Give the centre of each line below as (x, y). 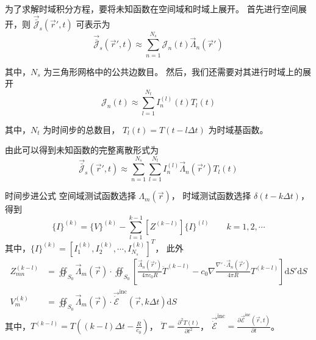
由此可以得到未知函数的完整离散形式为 (82, 150)
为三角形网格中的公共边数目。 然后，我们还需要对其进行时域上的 (173, 71)
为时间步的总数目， (81, 129)
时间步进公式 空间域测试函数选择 (70, 196)
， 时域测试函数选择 (211, 196)
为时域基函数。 (238, 129)
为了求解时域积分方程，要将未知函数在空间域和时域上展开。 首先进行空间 (152, 9)
